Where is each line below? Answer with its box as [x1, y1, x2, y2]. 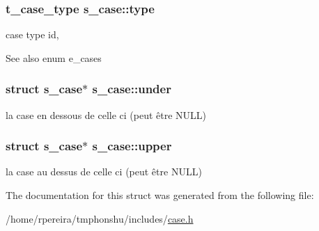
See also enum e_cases [6, 50, 102, 65]
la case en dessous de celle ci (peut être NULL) [6, 107, 207, 122]
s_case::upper [92, 137, 172, 154]
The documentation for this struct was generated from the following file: [6, 188, 314, 202]
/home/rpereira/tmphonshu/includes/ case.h [6, 211, 194, 225]
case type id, [6, 27, 59, 42]
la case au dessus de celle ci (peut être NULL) [6, 164, 202, 179]
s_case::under [92, 80, 171, 97]
